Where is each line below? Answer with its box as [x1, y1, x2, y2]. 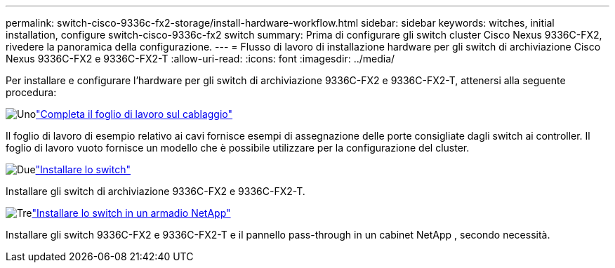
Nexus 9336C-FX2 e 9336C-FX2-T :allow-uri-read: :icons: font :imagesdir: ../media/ [6, 53, 395, 65]
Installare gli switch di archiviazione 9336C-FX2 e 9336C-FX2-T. [6, 185, 305, 197]
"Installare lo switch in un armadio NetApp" [32, 207, 231, 219]
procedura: [6, 86, 57, 98]
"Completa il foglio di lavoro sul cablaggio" [36, 108, 233, 120]
